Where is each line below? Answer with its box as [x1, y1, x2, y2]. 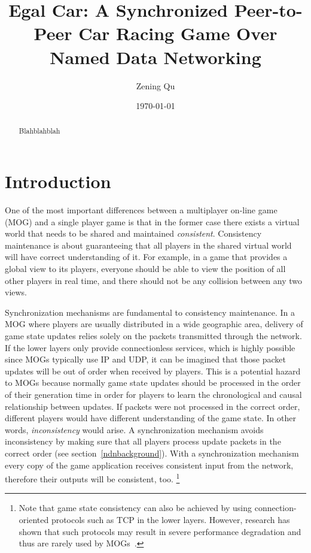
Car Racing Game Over [78, 21, 278, 46]
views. [5, 286, 28, 298]
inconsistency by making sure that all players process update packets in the [5, 435, 281, 448]
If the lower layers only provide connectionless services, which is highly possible [5, 341, 295, 353]
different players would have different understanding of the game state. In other [5, 412, 296, 424]
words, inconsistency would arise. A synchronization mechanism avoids [5, 423, 264, 436]
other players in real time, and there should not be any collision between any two [5, 274, 302, 286]
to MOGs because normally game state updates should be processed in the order [5, 376, 301, 389]
